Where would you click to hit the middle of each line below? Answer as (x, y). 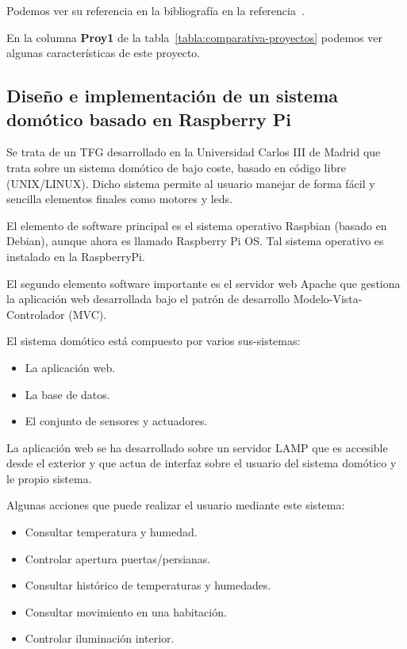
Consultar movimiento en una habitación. (126, 611)
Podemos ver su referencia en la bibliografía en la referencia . (156, 10)
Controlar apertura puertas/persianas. (118, 558)
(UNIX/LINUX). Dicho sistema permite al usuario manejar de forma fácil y (191, 183)
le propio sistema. (49, 478)
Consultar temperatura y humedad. (111, 532)
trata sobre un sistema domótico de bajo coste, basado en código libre (176, 167)
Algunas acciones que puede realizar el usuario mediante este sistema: (176, 505)
